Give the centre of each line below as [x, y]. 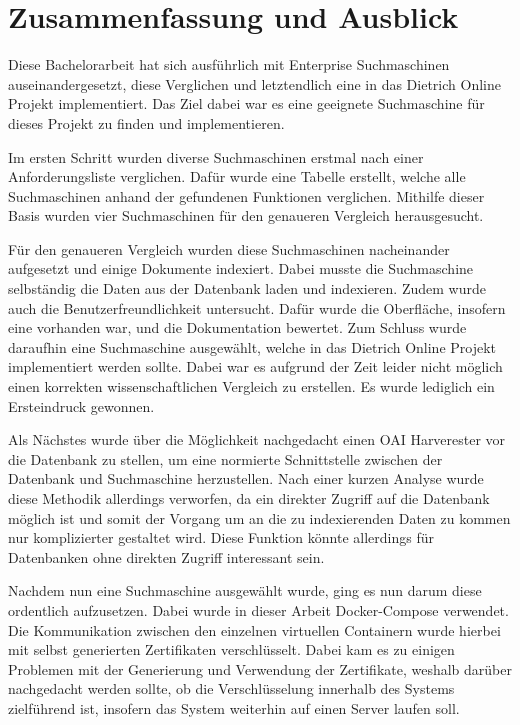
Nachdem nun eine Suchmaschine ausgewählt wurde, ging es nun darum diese [245, 590]
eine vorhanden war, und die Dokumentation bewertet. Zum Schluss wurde [237, 327]
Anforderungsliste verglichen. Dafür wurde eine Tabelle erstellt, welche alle [237, 176]
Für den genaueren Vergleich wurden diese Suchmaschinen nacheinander [229, 248]
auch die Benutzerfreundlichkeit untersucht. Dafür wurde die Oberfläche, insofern [257, 307]
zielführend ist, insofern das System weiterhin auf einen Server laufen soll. [234, 707]
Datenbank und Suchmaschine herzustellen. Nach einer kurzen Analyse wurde [246, 478]
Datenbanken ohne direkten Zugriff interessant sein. [166, 556]
